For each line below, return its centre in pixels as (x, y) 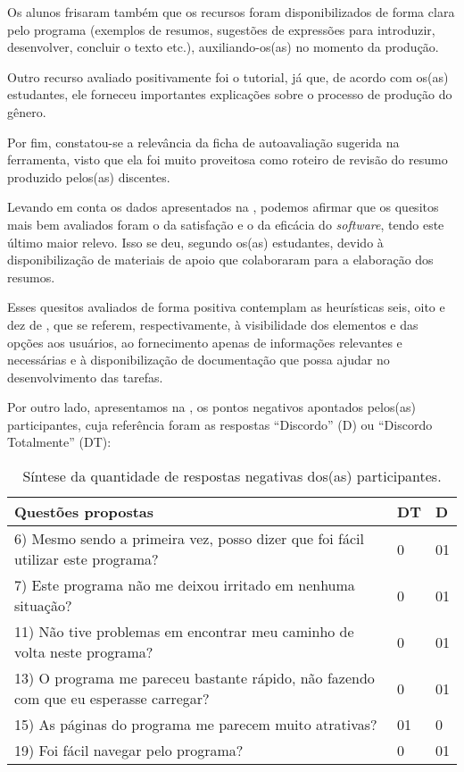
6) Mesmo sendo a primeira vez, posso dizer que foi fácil (190, 539)
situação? (43, 606)
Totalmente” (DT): (59, 442)
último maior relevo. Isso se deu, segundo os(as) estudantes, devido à (195, 242)
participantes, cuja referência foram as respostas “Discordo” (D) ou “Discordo (220, 424)
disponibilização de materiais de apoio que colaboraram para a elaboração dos (220, 260)
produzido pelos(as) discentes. (89, 176)
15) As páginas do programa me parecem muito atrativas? (196, 725)
